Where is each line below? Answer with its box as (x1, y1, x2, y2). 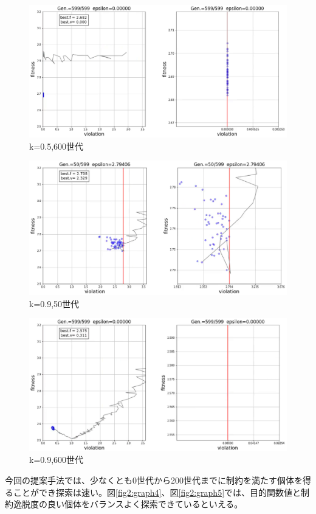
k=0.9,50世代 (29, 297, 80, 310)
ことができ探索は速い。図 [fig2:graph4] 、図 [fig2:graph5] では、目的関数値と (13, 485, 301, 498)
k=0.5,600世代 (29, 139, 84, 152)
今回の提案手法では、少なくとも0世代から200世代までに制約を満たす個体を (5, 474, 303, 487)
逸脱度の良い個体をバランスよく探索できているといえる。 (13, 498, 243, 510)
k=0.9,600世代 (29, 453, 84, 466)
